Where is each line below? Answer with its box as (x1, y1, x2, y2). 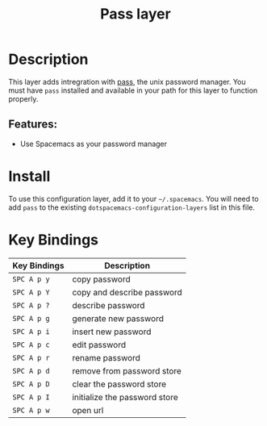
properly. (8, 94, 39, 103)
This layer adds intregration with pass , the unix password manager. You (8, 77, 246, 86)
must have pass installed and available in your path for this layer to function (8, 86, 258, 95)
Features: (8, 118, 58, 132)
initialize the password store (72, 391, 179, 403)
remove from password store (72, 365, 181, 376)
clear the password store (72, 378, 167, 390)
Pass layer (100, 5, 171, 23)
